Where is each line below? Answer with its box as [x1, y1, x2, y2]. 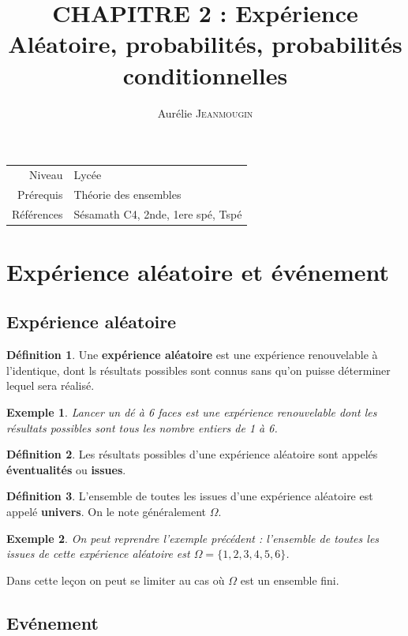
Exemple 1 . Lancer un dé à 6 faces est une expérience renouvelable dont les [6, 403, 377, 420]
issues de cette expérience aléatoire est [6, 545, 190, 562]
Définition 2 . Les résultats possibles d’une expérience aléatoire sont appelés [6, 446, 378, 462]
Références [12, 205, 63, 222]
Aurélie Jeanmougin [157, 104, 253, 121]
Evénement [6, 610, 99, 634]
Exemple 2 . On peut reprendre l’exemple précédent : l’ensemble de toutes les [6, 529, 380, 546]
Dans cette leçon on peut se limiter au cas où [6, 571, 225, 588]
